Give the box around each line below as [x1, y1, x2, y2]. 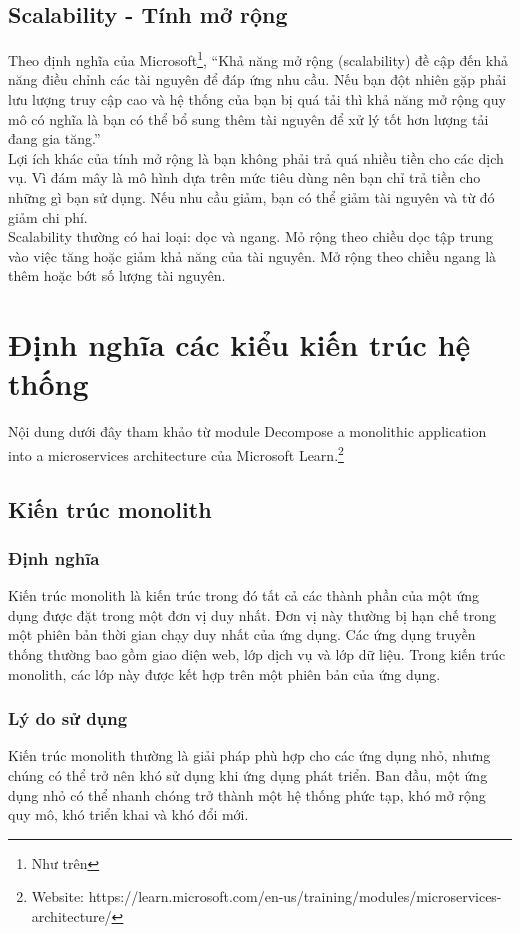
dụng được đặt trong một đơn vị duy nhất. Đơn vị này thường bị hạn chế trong [8, 604, 497, 625]
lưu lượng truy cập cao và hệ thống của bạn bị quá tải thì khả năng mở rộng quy [8, 89, 506, 110]
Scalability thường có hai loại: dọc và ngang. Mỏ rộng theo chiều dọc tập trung [8, 226, 494, 247]
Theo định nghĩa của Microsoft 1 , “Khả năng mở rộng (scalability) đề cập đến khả [8, 47, 509, 70]
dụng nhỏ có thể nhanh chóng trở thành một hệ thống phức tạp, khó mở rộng [8, 784, 486, 805]
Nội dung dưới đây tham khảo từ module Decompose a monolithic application [8, 421, 487, 442]
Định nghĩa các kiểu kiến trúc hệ [8, 324, 471, 365]
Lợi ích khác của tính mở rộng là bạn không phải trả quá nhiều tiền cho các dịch [8, 147, 504, 168]
